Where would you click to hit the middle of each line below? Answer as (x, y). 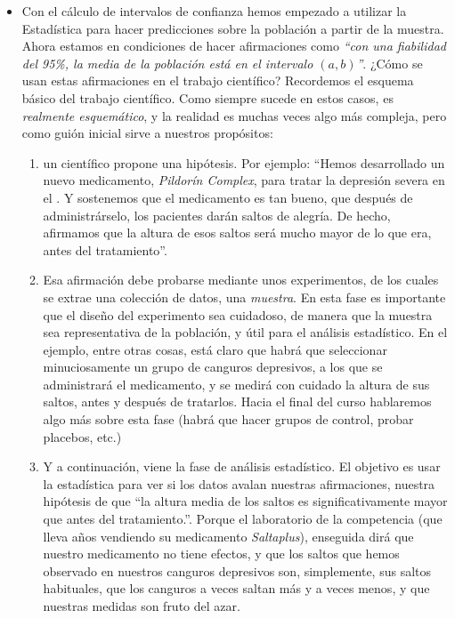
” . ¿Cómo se (390, 63)
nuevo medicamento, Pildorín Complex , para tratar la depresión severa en (244, 180)
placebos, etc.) (82, 436)
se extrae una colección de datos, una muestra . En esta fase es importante (244, 297)
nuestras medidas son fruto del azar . (142, 606)
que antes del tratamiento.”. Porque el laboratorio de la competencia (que (243, 519)
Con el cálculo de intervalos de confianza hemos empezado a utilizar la (214, 11)
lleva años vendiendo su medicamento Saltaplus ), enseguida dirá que (228, 536)
